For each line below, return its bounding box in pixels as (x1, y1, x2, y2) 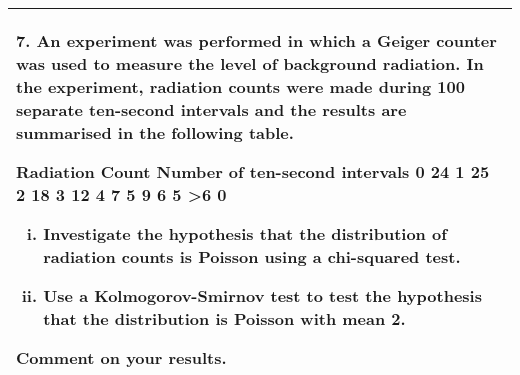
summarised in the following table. (16, 121, 294, 144)
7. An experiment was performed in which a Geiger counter (16, 29, 497, 52)
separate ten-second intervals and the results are (16, 98, 407, 121)
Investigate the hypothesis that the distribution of (43, 222, 447, 245)
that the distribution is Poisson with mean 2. (43, 307, 406, 330)
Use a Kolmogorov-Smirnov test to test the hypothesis (43, 284, 482, 307)
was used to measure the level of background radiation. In (16, 52, 484, 75)
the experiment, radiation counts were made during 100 (16, 75, 465, 98)
